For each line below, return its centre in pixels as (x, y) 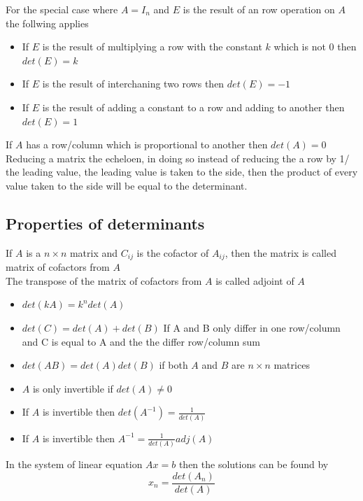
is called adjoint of (255, 280)
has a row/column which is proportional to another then (147, 144)
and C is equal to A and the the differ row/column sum (141, 341)
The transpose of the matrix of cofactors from (104, 280)
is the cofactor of (173, 252)
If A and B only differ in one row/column (252, 327)
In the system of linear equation (74, 464)
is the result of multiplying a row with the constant (152, 47)
